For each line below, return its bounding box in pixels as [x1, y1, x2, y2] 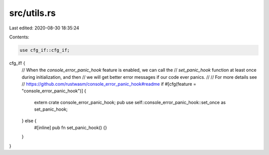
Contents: [9, 34, 29, 40]
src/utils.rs [9, 7, 56, 18]
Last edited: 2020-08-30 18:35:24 [9, 25, 80, 31]
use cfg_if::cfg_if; [19, 47, 70, 53]
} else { [21, 118, 37, 124]
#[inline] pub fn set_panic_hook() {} [34, 125, 107, 131]
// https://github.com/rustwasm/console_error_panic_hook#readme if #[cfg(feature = [21, 81, 197, 87]
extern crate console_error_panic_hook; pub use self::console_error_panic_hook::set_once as [34, 99, 226, 105]
